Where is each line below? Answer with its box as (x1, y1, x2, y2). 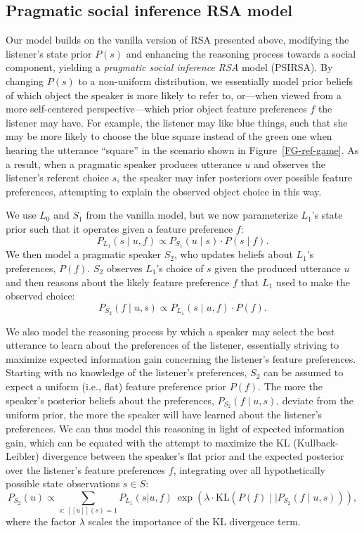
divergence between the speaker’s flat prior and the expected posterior (42, 449, 344, 463)
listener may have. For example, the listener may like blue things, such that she (6, 115, 348, 129)
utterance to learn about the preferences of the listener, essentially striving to (6, 338, 339, 352)
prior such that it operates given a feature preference (6, 221, 233, 236)
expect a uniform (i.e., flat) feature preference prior (6, 378, 227, 393)
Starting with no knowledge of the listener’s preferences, (6, 365, 247, 380)
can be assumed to (264, 365, 344, 380)
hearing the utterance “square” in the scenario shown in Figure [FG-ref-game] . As (6, 142, 359, 157)
